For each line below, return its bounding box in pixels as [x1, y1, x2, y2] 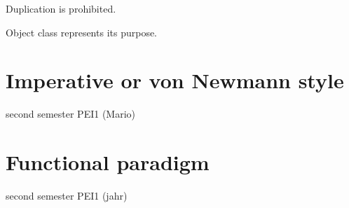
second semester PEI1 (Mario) [6, 106, 136, 121]
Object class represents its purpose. [6, 25, 158, 39]
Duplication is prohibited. [6, 1, 116, 15]
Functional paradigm [6, 148, 210, 176]
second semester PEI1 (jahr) [6, 188, 128, 203]
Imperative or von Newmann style [6, 66, 344, 95]
